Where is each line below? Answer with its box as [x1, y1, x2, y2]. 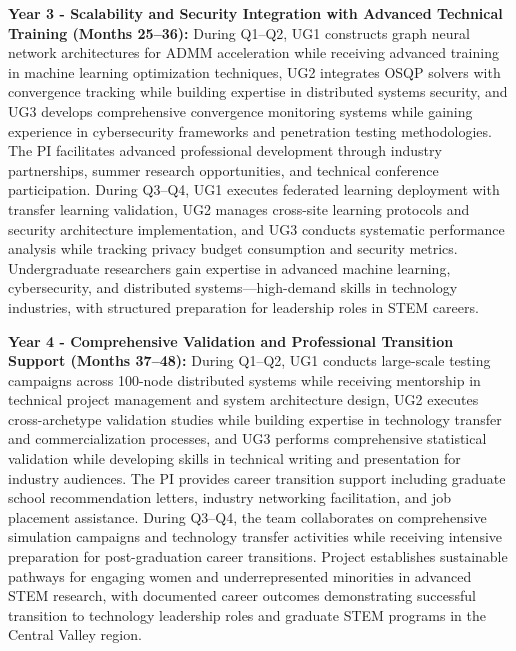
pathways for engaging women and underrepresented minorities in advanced [8, 565, 472, 586]
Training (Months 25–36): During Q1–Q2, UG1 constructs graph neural [8, 22, 470, 43]
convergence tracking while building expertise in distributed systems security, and [8, 81, 508, 102]
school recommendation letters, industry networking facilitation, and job [8, 487, 451, 508]
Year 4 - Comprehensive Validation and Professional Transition [8, 330, 454, 351]
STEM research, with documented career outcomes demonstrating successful [8, 585, 476, 606]
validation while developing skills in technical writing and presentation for [8, 448, 461, 469]
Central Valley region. [8, 624, 142, 645]
